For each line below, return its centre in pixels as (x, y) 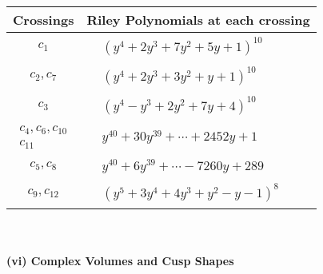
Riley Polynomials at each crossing (198, 20)
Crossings (44, 20)
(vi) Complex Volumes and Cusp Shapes (120, 261)
